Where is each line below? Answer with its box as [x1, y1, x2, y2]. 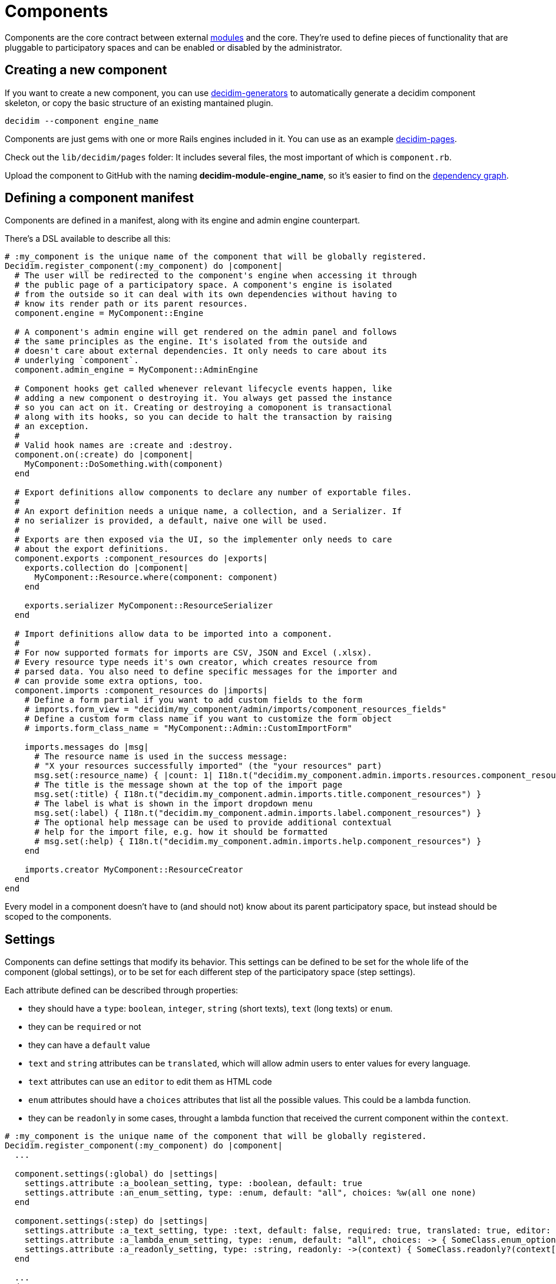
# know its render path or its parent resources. [14, 299, 249, 309]
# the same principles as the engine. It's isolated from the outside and [14, 337, 368, 347]
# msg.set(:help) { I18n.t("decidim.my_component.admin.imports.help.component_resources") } [34, 837, 482, 847]
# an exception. [14, 422, 90, 432]
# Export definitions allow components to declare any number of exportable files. [14, 488, 412, 498]
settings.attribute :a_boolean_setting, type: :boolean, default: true [24, 1178, 362, 1188]
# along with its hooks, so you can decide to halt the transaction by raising [14, 412, 392, 422]
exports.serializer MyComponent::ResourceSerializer [24, 601, 273, 611]
